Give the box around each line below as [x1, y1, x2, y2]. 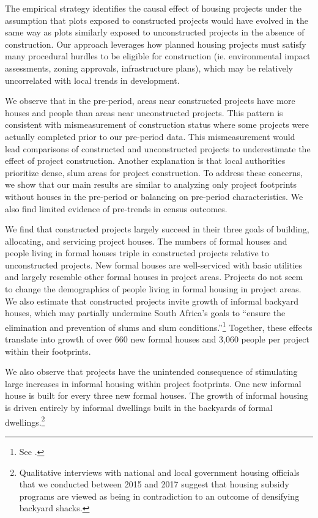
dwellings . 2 [5, 413, 45, 428]
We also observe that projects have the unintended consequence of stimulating [5, 365, 298, 378]
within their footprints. [5, 344, 91, 357]
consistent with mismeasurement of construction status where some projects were [5, 118, 309, 131]
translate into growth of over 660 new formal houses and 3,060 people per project [5, 333, 309, 346]
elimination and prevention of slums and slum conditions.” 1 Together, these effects [5, 319, 312, 333]
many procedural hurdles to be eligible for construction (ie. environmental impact [5, 50, 311, 62]
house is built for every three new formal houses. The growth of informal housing [5, 389, 309, 402]
